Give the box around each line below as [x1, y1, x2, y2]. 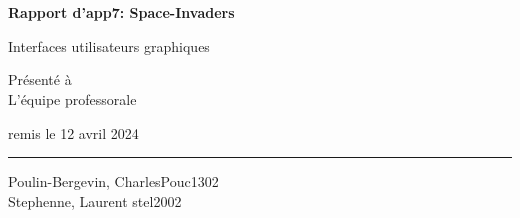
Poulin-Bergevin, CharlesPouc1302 [8, 171, 219, 192]
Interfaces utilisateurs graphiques [8, 35, 210, 56]
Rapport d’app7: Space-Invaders [8, 2, 235, 23]
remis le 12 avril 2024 [8, 122, 139, 143]
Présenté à [8, 69, 72, 90]
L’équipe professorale [8, 88, 137, 109]
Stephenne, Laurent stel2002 [8, 190, 182, 211]
